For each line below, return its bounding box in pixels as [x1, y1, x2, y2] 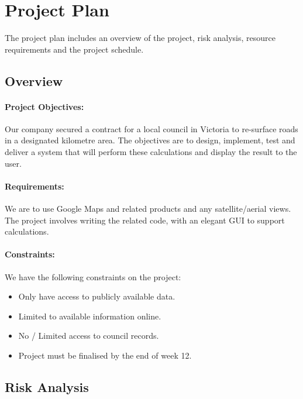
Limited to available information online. [18, 309, 161, 322]
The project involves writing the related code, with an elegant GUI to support [5, 214, 285, 226]
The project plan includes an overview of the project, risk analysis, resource [5, 32, 276, 44]
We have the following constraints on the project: [5, 270, 181, 283]
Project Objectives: [5, 100, 84, 112]
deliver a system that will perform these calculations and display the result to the [5, 146, 297, 158]
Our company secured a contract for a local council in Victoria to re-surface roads [5, 122, 298, 135]
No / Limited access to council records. [18, 329, 159, 342]
